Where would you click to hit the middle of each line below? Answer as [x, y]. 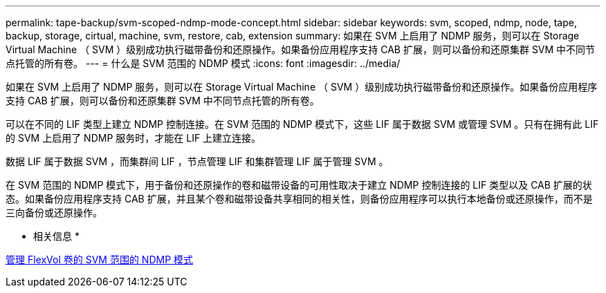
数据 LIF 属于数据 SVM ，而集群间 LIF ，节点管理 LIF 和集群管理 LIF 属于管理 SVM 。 [197, 161]
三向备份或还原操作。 [54, 212]
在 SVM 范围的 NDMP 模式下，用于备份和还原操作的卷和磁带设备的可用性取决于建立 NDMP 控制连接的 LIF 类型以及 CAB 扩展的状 [299, 185]
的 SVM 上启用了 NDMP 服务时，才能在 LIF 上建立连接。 [134, 138]
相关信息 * [56, 236]
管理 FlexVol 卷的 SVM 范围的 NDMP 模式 [100, 259]
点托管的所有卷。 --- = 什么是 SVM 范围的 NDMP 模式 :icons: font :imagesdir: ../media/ [203, 63]
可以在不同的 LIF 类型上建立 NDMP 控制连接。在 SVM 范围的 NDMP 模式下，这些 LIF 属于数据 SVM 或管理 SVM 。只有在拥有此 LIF [302, 124]
